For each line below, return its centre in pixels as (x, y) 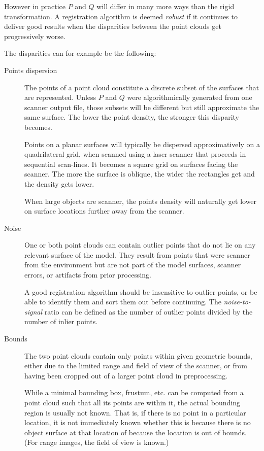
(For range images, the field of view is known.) (97, 442)
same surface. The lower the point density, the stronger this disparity (132, 117)
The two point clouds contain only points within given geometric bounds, (138, 355)
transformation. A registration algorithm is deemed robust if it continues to (121, 16)
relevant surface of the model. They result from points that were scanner (137, 254)
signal (34, 311)
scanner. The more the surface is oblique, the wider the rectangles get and (140, 174)
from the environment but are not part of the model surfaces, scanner (133, 265)
